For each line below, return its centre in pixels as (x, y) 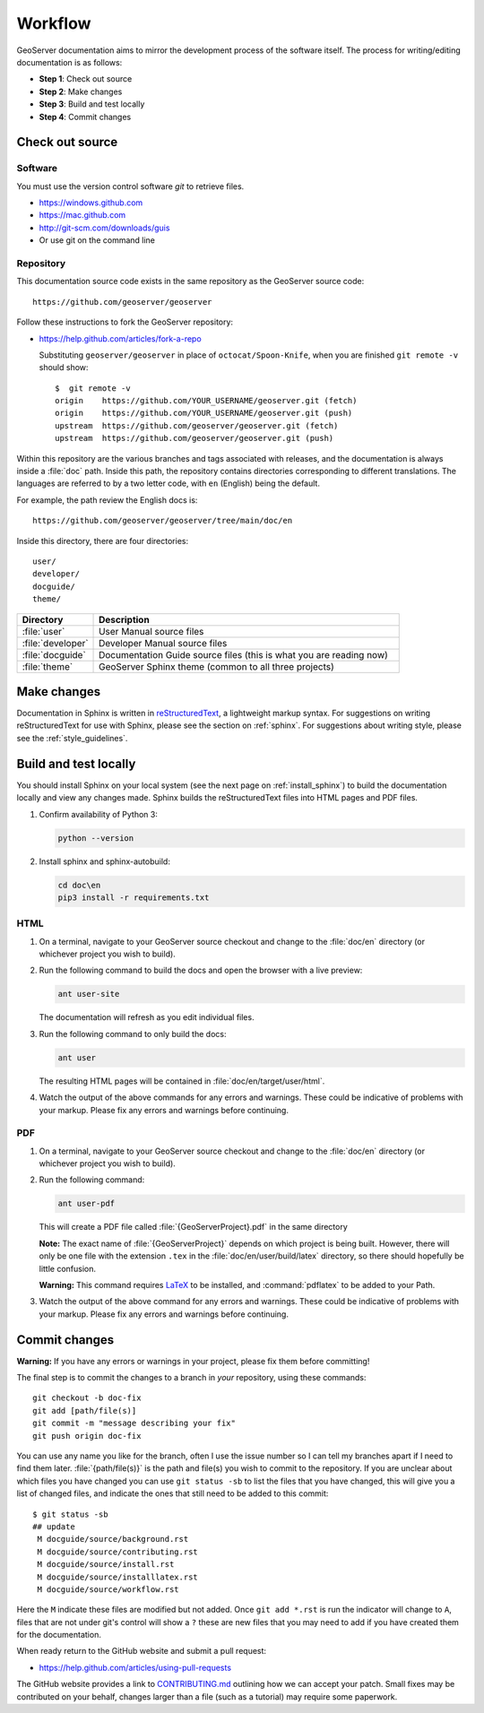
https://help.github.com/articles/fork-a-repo (120, 338)
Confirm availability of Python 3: (99, 814)
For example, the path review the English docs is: (107, 500)
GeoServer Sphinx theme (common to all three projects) (217, 666)
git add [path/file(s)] (85, 1410)
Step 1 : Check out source (86, 79)
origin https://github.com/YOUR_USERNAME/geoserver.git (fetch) (206, 401)
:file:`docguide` (54, 654)
